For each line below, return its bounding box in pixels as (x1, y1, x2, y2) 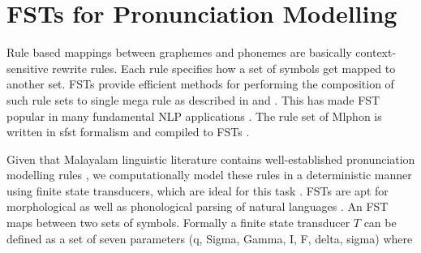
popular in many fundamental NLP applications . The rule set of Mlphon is (6, 107, 382, 124)
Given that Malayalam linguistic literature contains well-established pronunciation (6, 150, 415, 167)
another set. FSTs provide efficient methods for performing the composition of (6, 75, 394, 92)
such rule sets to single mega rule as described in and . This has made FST (6, 91, 380, 108)
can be (363, 214, 397, 231)
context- (355, 44, 397, 61)
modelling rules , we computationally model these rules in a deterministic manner (6, 166, 412, 183)
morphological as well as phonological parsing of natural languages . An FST (6, 198, 389, 215)
